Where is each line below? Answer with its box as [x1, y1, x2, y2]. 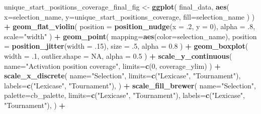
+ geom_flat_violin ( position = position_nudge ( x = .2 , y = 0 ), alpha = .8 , [4, 21, 255, 32]
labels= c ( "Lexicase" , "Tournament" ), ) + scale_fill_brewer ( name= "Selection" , [4, 80, 256, 90]
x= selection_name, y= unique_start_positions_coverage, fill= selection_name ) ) [4, 11, 255, 22]
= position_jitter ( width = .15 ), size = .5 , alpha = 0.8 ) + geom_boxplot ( [4, 41, 248, 51]
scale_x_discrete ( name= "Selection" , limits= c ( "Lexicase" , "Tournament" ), [4, 70, 241, 81]
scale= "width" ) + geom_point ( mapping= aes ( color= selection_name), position [4, 31, 257, 41]
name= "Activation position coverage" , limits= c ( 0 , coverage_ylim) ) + [4, 60, 221, 71]
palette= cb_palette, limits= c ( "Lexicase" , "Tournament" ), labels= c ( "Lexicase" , [4, 90, 245, 100]
